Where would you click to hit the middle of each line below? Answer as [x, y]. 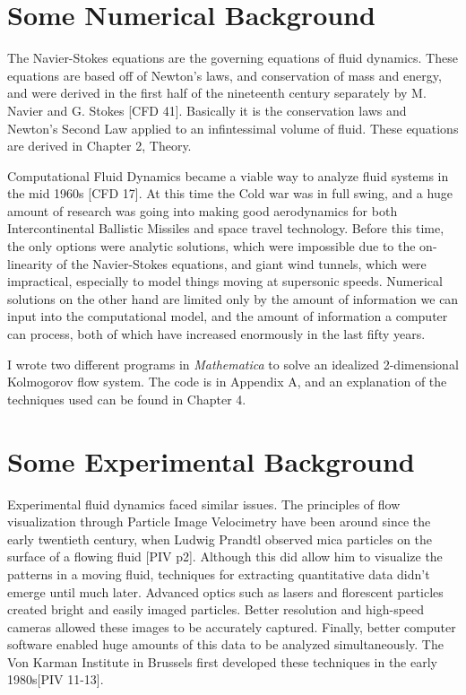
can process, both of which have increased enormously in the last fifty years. [216, 334]
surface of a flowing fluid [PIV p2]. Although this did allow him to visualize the [225, 556]
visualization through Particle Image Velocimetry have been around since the [219, 521]
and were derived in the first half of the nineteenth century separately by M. [217, 93]
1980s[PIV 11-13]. [56, 679]
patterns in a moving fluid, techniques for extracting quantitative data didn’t [219, 573]
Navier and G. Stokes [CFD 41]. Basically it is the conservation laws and [207, 110]
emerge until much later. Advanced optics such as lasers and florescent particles [225, 591]
